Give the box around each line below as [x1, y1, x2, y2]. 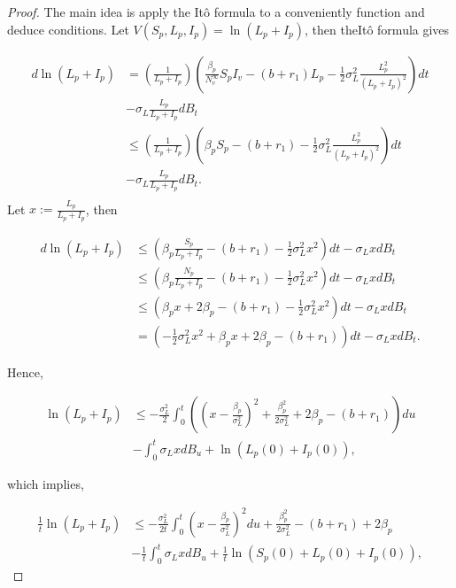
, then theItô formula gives [305, 19, 450, 38]
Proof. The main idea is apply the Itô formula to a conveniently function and [7, 3, 425, 20]
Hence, [7, 362, 43, 381]
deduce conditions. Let [7, 19, 129, 38]
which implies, [7, 474, 84, 492]
